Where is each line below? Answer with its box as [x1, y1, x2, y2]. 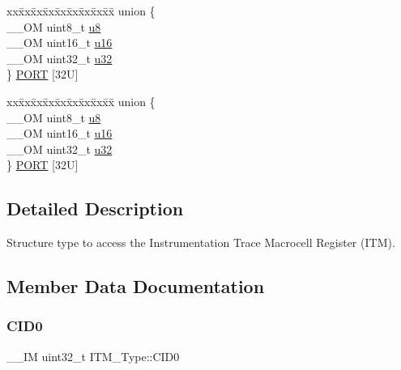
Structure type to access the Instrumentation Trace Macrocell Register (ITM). [6, 234, 395, 251]
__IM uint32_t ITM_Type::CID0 [6, 347, 180, 364]
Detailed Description [6, 196, 184, 221]
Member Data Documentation [6, 274, 265, 299]
